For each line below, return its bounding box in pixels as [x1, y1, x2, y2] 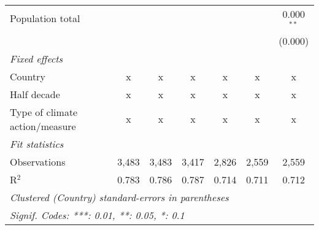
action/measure [10, 118, 76, 133]
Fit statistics [10, 136, 64, 151]
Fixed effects [10, 51, 63, 66]
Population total [10, 11, 80, 26]
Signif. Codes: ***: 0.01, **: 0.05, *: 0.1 [10, 207, 185, 222]
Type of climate [10, 104, 78, 119]
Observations [10, 154, 66, 169]
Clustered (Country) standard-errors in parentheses [10, 190, 229, 204]
